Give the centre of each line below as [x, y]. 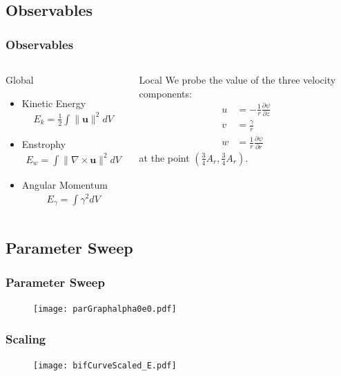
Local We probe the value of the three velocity [237, 79]
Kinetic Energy [54, 103]
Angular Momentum [65, 184]
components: [165, 93]
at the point [164, 157]
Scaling [26, 338]
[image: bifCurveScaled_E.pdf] [105, 365]
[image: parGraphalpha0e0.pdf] [105, 309]
